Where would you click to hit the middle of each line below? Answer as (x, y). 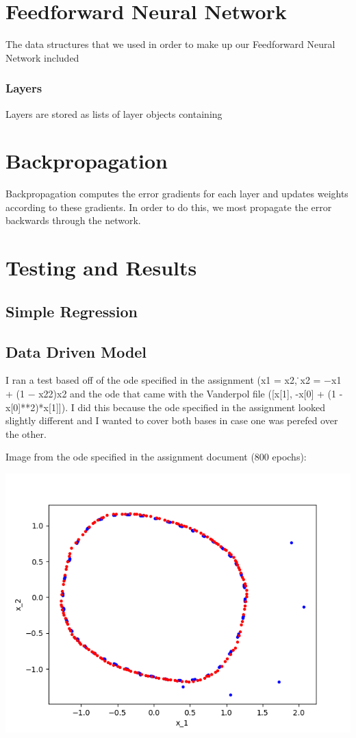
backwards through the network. (73, 220)
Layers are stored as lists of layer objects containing (114, 113)
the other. (26, 433)
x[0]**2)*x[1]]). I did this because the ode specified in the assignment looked (166, 407)
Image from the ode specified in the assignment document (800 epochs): (156, 457)
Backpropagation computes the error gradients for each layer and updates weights (177, 194)
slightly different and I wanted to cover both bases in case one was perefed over (172, 420)
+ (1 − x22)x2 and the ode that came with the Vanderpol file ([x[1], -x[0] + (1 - (174, 393)
